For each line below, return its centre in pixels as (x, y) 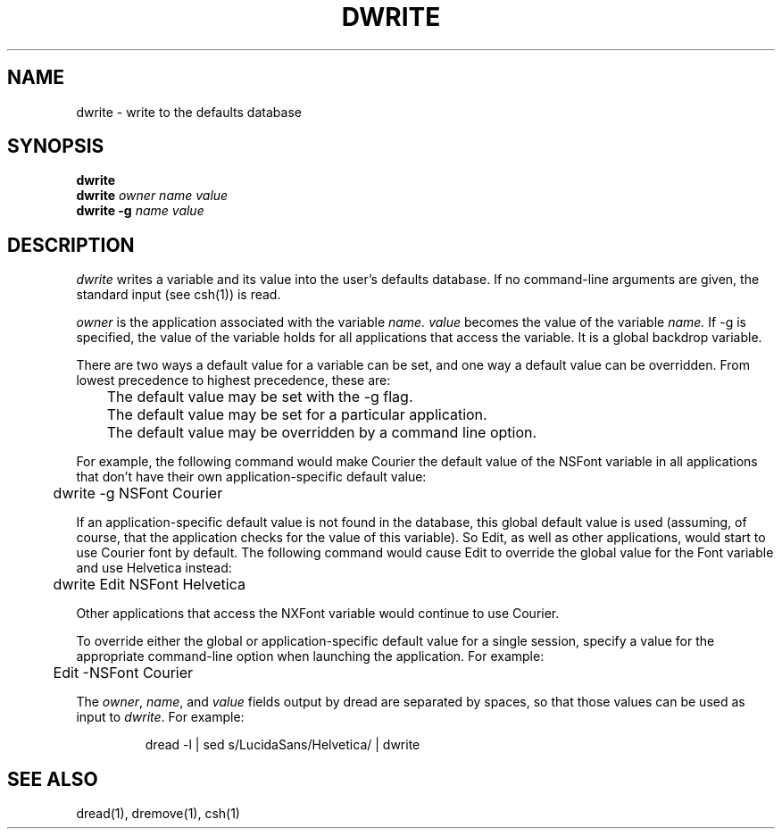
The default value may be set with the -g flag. (260, 397)
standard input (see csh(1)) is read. (179, 295)
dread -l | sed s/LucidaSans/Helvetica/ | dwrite (283, 745)
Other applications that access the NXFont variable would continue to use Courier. (318, 614)
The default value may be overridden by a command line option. (322, 433)
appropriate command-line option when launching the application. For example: (310, 656)
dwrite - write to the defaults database (189, 112)
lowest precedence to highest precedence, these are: (233, 380)
